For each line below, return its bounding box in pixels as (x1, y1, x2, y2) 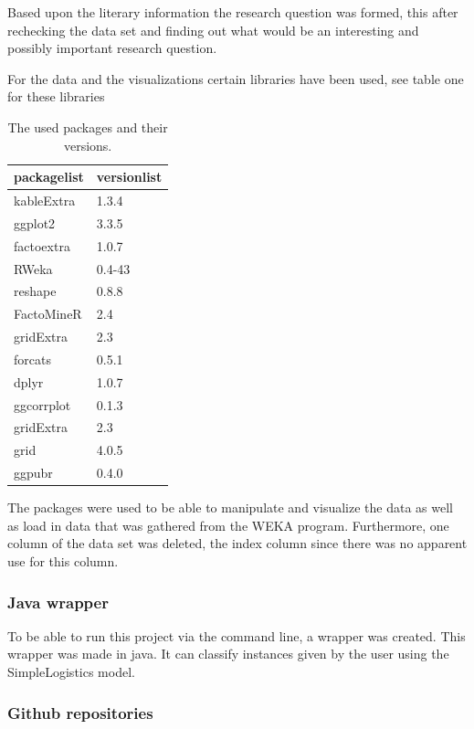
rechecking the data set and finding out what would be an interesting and (7, 20, 419, 39)
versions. (63, 135, 112, 154)
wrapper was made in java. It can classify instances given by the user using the (7, 644, 449, 663)
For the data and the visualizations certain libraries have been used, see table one (7, 69, 464, 88)
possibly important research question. (7, 38, 217, 58)
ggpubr (14, 463, 53, 482)
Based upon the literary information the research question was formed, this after (7, 3, 458, 21)
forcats (14, 349, 51, 368)
